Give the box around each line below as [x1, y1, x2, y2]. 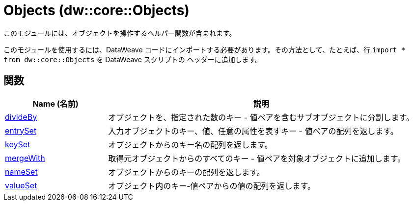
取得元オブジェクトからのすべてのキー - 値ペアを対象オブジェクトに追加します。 [108, 153, 406, 163]
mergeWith [5, 153, 45, 163]
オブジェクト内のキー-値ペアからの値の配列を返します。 [108, 181, 316, 191]
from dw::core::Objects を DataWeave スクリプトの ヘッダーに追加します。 [3, 55, 262, 64]
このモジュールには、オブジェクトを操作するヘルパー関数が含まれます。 [3, 28, 236, 37]
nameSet [5, 166, 38, 177]
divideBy [5, 112, 37, 122]
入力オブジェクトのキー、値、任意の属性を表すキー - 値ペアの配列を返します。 [108, 126, 398, 136]
